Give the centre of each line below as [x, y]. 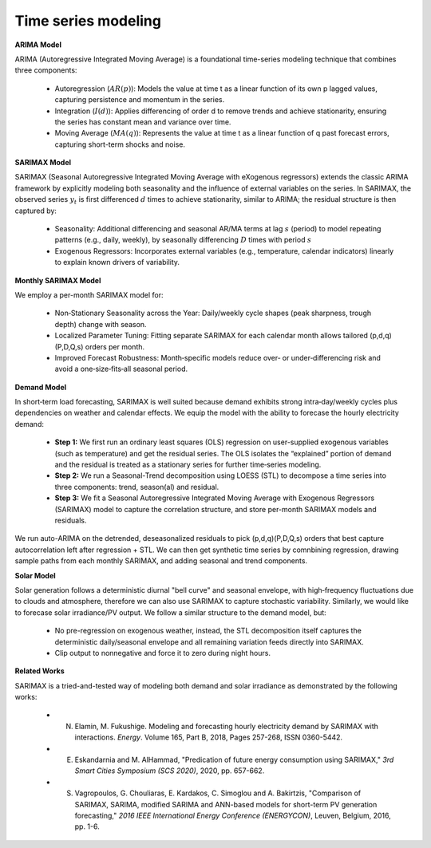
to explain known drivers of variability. [117, 262]
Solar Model [35, 575]
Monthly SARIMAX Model [58, 280]
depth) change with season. [101, 324]
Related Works [40, 671]
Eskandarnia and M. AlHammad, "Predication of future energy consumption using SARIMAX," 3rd [234, 760]
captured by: [36, 211]
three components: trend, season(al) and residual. [137, 487]
